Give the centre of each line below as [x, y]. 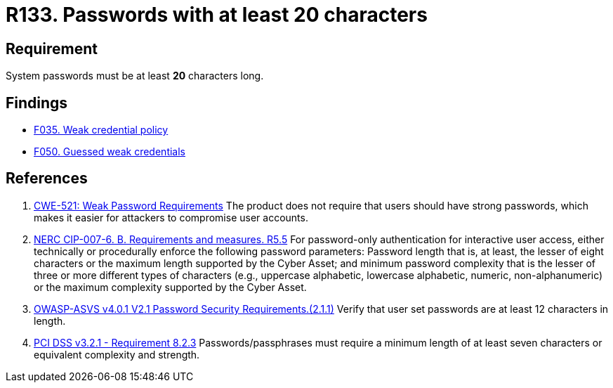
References [47, 179]
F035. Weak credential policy [101, 130]
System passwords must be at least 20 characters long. [135, 76]
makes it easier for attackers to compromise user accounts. [171, 217]
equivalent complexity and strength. [117, 354]
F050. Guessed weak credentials [110, 152]
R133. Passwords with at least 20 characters [217, 15]
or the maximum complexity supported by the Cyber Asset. [170, 287]
